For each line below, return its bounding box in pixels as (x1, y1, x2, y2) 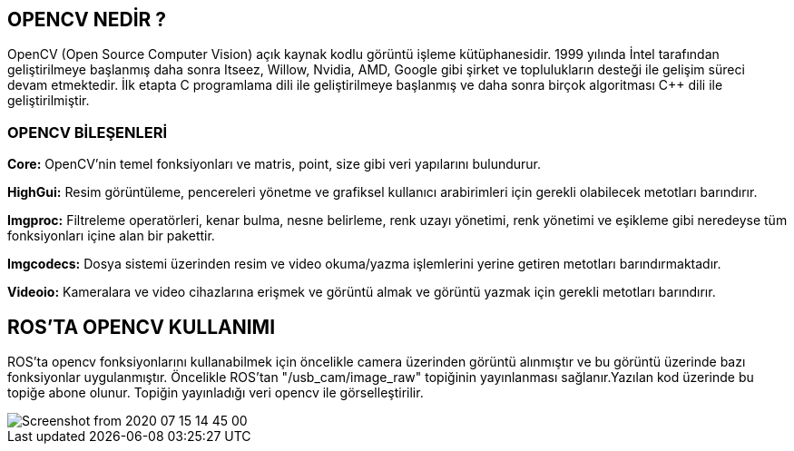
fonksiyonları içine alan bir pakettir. (7, 228, 215, 244)
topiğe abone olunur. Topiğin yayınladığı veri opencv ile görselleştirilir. (7, 385, 424, 401)
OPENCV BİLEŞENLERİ (7, 123, 168, 142)
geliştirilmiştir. (7, 93, 90, 109)
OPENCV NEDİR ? (7, 8, 167, 31)
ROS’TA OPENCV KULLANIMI (7, 315, 276, 338)
